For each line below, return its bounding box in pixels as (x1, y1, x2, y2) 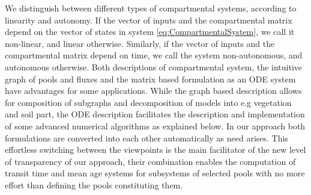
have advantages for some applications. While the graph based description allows (5, 84, 302, 97)
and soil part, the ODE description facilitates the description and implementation (5, 108, 305, 120)
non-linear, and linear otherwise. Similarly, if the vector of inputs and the (5, 37, 275, 49)
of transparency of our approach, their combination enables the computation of (5, 155, 296, 167)
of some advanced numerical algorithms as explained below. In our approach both (5, 119, 306, 132)
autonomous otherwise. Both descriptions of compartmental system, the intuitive (5, 60, 303, 73)
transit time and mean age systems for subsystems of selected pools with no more (5, 167, 305, 179)
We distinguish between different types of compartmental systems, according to (5, 2, 297, 14)
